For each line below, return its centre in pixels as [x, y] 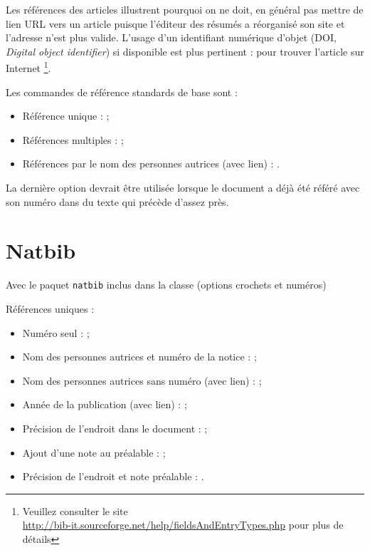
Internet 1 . [28, 67]
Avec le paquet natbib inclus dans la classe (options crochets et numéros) [166, 285]
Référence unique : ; [66, 116]
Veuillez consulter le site [75, 510]
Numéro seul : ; [56, 332]
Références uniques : [50, 308]
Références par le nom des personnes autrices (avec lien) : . [151, 164]
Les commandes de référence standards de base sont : [122, 92]
